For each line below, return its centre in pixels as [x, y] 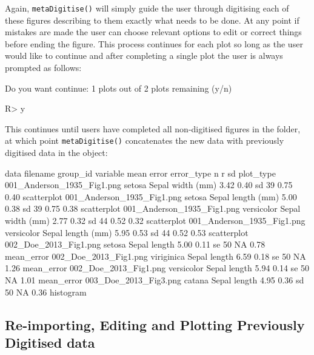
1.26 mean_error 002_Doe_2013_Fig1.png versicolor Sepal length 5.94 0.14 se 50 [157, 268]
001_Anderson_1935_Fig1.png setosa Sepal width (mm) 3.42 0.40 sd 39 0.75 [149, 185]
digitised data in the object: [56, 153]
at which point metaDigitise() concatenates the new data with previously [145, 140]
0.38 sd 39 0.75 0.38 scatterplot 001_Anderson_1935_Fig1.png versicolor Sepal [153, 208]
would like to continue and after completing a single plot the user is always [144, 56]
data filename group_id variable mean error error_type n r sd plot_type [140, 173]
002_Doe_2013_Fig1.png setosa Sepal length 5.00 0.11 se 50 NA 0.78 [135, 244]
